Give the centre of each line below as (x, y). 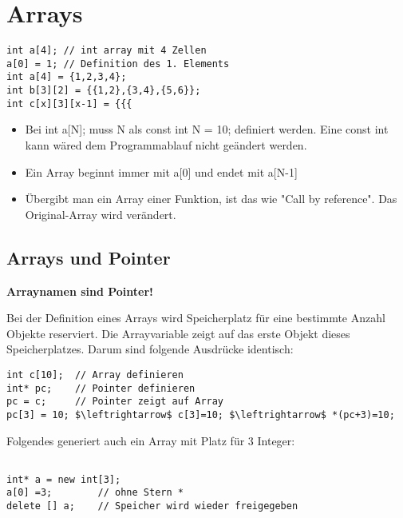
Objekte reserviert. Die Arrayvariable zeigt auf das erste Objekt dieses (178, 333)
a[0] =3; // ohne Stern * (95, 493)
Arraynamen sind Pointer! (80, 291)
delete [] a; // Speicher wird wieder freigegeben (152, 506)
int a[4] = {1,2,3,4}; (67, 77)
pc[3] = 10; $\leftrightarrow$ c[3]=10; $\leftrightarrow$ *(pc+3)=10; (201, 414)
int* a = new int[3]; (64, 479)
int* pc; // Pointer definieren (101, 388)
